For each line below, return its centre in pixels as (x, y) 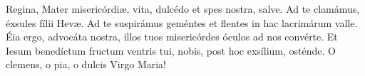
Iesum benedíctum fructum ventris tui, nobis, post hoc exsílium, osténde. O (171, 50)
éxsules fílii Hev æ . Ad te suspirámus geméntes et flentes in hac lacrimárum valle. (182, 22)
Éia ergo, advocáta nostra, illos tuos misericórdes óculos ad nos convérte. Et (172, 37)
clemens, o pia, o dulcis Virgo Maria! (86, 64)
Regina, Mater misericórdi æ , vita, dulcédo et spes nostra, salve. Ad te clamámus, (183, 9)
